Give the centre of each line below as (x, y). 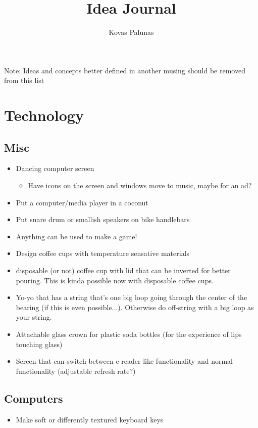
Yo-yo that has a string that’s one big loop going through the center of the (132, 297)
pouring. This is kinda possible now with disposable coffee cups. (115, 280)
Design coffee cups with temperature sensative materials (103, 253)
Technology (44, 115)
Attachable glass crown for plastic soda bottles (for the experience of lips (129, 334)
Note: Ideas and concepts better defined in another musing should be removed (125, 70)
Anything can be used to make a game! (76, 236)
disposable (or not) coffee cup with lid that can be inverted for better (123, 270)
